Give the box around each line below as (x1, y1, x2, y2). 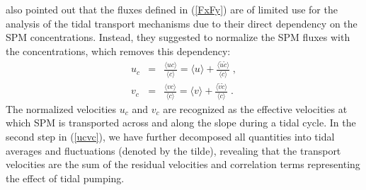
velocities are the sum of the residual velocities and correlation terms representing (6, 157, 360, 172)
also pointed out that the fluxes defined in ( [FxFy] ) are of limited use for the (6, 2, 338, 16)
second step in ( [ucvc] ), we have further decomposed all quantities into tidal (6, 129, 335, 143)
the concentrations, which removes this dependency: (6, 43, 231, 58)
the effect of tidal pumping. (6, 170, 125, 185)
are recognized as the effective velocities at (163, 101, 348, 116)
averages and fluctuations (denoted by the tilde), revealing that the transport (6, 143, 341, 158)
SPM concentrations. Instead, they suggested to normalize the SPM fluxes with (6, 30, 350, 44)
